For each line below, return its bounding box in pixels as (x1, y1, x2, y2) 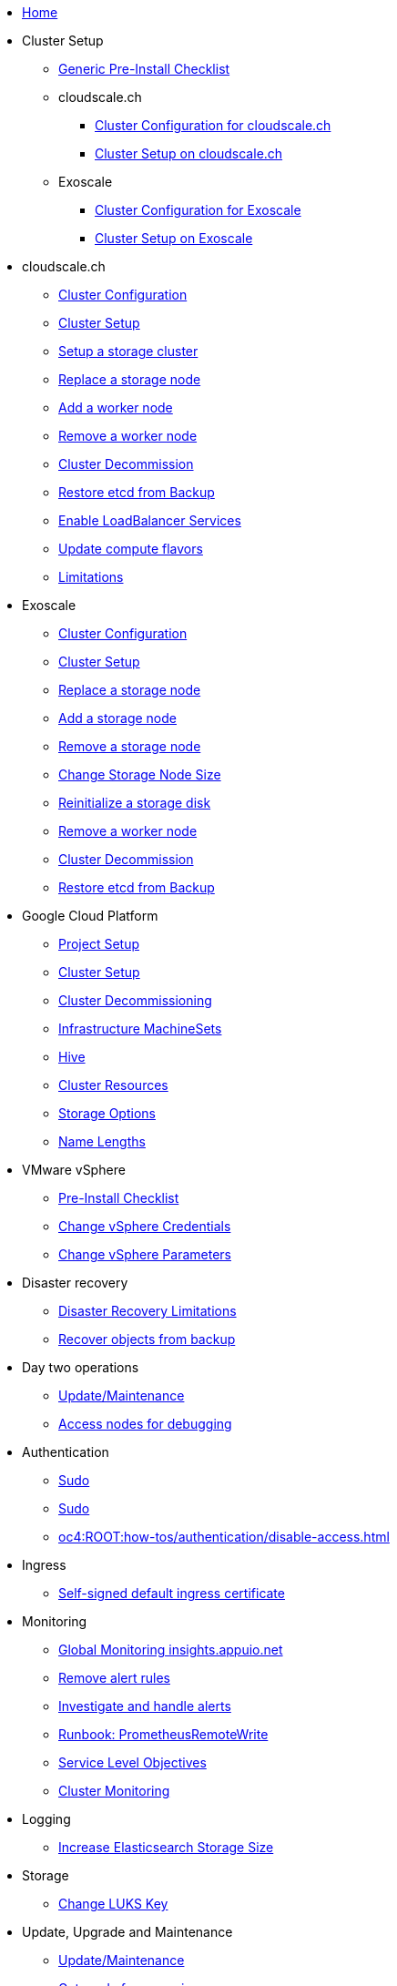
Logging (22, 1811, 71, 1827)
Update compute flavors (58, 541, 203, 556)
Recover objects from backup (58, 1331, 236, 1347)
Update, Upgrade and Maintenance (22, 1924, 233, 1940)
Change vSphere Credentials (58, 1218, 231, 1234)
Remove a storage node (58, 738, 201, 754)
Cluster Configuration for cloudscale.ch (95, 117, 331, 133)
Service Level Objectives (58, 1755, 207, 1770)
